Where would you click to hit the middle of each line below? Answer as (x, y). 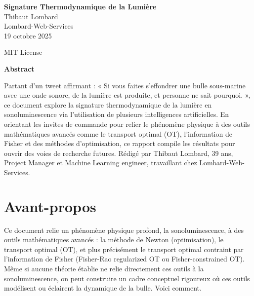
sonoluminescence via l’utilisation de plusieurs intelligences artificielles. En (117, 114)
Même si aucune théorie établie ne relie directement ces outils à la (104, 268)
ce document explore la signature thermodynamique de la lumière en (108, 104)
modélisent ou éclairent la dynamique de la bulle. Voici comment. (103, 288)
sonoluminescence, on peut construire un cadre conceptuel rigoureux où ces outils (127, 278)
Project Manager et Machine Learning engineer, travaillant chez (101, 163)
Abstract (19, 68)
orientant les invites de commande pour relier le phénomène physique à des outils (127, 124)
